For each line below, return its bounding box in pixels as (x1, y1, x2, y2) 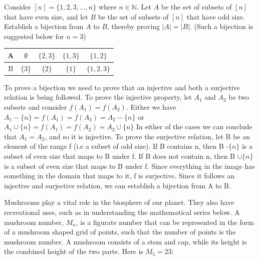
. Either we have (126, 102, 176, 112)
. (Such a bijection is (190, 21, 253, 32)
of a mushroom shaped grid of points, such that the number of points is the (4, 226, 236, 237)
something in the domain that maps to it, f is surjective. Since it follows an (4, 170, 235, 181)
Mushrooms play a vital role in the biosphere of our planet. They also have (4, 197, 234, 207)
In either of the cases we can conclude (136, 121, 252, 132)
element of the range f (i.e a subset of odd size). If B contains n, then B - (4, 141, 228, 151)
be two (228, 92, 249, 102)
